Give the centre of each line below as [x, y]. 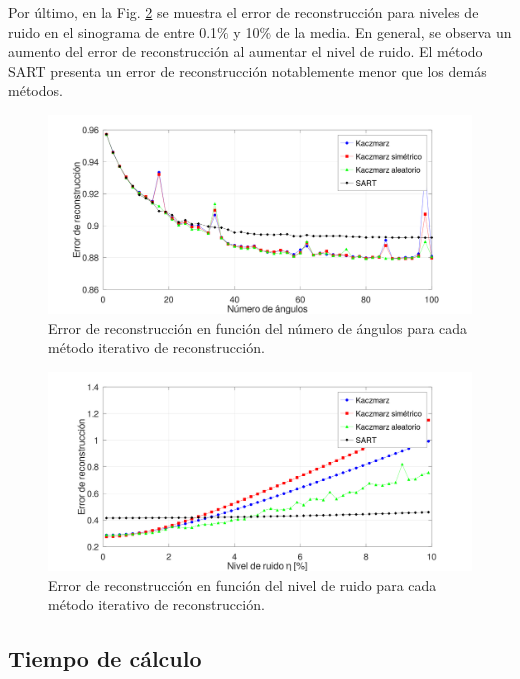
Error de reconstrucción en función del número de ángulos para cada [258, 327]
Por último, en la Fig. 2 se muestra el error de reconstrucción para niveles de [243, 12]
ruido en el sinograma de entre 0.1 [113, 31]
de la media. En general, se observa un [393, 31]
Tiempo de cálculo [105, 658]
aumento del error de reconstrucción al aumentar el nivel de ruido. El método [245, 51]
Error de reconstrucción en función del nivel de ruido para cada [242, 584]
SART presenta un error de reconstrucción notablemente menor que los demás [247, 70]
